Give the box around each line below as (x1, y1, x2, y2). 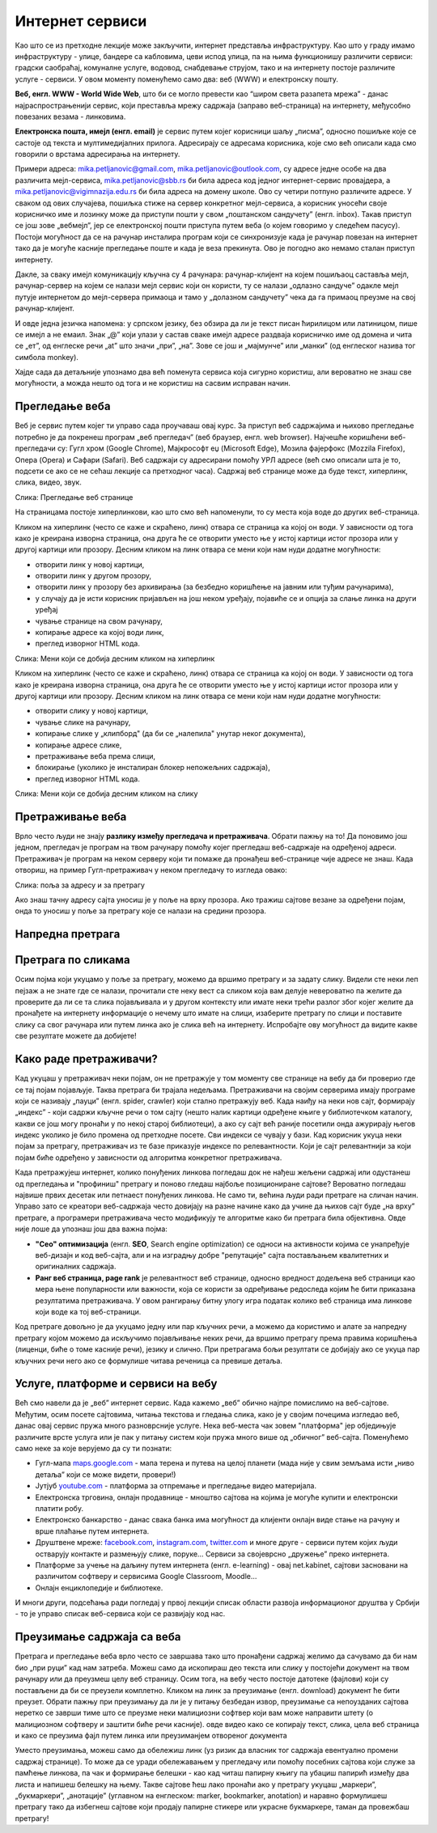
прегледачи (15, 443, 56, 453)
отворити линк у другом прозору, (35, 571, 151, 581)
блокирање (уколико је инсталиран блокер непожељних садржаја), (35, 763, 270, 773)
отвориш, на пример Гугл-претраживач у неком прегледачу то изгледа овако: (15, 866, 287, 875)
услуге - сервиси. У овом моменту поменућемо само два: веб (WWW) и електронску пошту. (15, 74, 339, 84)
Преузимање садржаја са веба (15, 1630, 181, 1644)
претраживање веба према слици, (35, 751, 156, 760)
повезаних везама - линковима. (15, 112, 126, 121)
